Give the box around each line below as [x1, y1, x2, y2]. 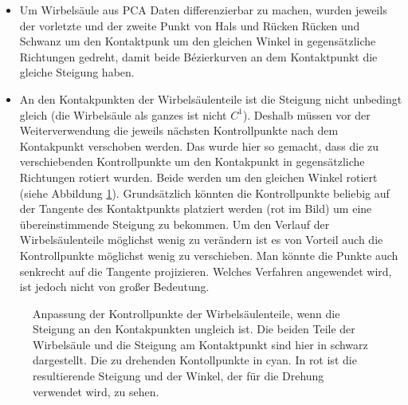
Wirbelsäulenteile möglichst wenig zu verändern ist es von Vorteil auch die [19, 231, 383, 248]
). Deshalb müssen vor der [242, 106, 371, 123]
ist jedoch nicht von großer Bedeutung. [19, 278, 210, 295]
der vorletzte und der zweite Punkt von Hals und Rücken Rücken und [19, 17, 360, 33]
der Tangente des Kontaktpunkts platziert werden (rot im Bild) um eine [19, 200, 372, 217]
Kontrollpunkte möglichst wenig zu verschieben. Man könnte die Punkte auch [19, 246, 398, 263]
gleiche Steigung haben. [19, 64, 135, 81]
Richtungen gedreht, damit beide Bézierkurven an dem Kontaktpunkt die [19, 48, 378, 65]
